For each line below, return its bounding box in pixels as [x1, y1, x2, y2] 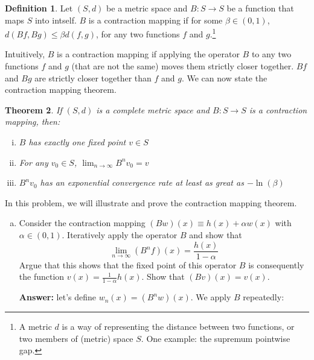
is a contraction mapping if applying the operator [57, 48, 240, 60]
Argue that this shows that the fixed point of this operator [19, 258, 237, 271]
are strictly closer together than [34, 71, 152, 84]
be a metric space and [106, 2, 188, 14]
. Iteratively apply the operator [62, 228, 178, 241]
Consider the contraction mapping [19, 216, 146, 229]
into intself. [34, 13, 77, 26]
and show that [189, 228, 242, 241]
